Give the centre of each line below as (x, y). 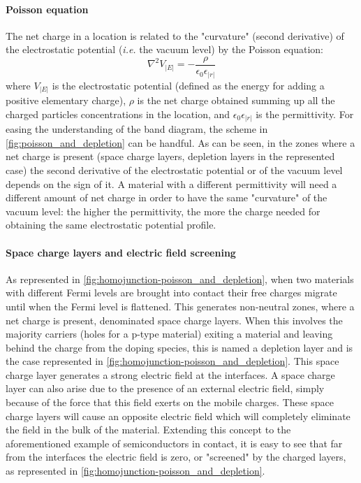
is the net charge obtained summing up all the (236, 100)
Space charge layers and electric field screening (121, 252)
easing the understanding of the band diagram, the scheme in (137, 129)
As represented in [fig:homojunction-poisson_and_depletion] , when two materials (180, 279)
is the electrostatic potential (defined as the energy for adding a (188, 85)
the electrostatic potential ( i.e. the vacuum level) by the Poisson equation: (164, 49)
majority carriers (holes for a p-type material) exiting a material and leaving (169, 334)
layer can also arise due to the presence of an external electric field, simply (165, 388)
